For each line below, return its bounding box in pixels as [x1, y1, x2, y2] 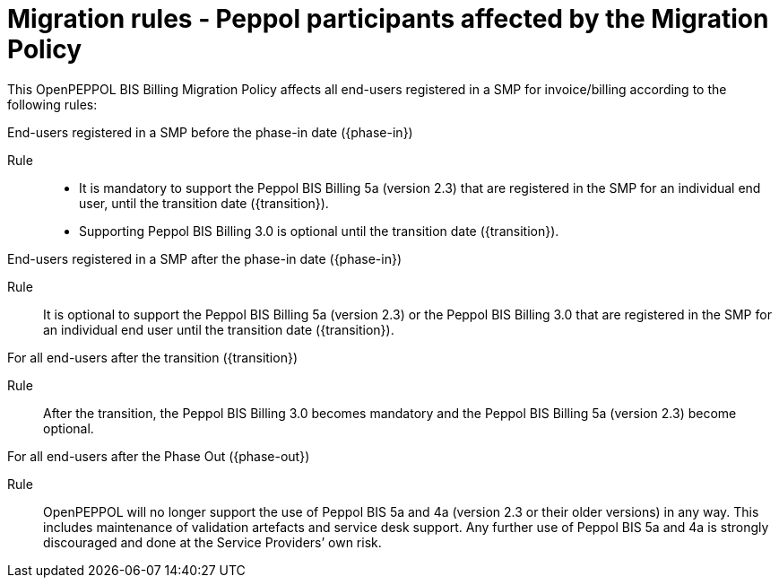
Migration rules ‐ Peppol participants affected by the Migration [7, 4, 769, 34]
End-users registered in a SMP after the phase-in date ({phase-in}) [7, 250, 402, 266]
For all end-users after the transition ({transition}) [7, 349, 298, 365]
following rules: [7, 96, 98, 112]
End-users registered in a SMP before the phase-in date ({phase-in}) [7, 124, 413, 140]
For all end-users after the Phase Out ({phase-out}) [7, 448, 310, 464]
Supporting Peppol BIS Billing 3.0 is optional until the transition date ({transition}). [79, 223, 559, 239]
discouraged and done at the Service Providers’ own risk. [43, 534, 382, 550]
